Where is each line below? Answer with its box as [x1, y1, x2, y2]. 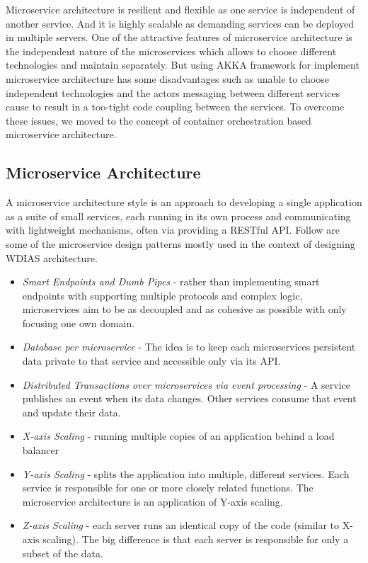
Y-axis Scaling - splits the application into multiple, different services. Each [22, 466, 350, 481]
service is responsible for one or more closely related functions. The [22, 480, 314, 495]
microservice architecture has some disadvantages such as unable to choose [6, 71, 329, 86]
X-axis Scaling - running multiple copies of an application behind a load [22, 428, 335, 443]
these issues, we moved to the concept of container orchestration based [6, 113, 311, 127]
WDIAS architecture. [6, 250, 98, 265]
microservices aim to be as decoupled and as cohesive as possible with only [22, 302, 347, 317]
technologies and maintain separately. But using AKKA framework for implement [6, 57, 360, 72]
